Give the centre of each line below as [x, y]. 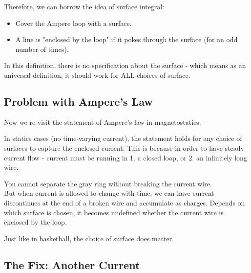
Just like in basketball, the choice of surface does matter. [89, 238]
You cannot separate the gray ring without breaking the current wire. [108, 183]
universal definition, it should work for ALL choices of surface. [97, 75]
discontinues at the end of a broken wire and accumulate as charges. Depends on [125, 202]
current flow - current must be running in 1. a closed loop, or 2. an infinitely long [125, 157]
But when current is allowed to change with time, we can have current [109, 193]
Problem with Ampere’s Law [78, 101]
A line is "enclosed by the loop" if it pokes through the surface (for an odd [126, 39]
